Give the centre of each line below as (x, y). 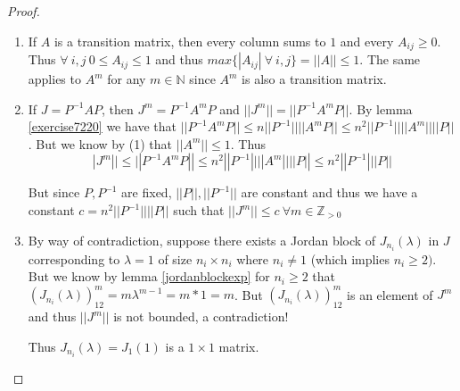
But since (54, 192)
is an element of (390, 294)
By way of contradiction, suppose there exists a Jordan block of (202, 240)
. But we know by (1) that (100, 143)
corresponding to (74, 258)
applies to (54, 79)
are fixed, (147, 192)
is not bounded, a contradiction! (201, 316)
